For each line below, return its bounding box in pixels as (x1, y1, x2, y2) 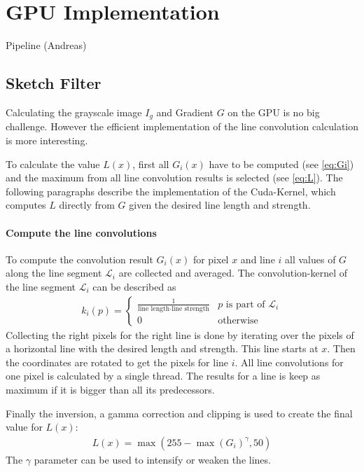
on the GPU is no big (227, 104, 320, 119)
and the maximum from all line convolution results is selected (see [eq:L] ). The (6, 170, 343, 185)
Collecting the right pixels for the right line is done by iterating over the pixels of (6, 327, 354, 342)
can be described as (92, 279, 176, 293)
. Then (327, 341, 356, 356)
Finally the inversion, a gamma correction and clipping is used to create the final (6, 405, 353, 420)
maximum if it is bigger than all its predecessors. (6, 382, 215, 396)
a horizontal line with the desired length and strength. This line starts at (6, 341, 318, 356)
